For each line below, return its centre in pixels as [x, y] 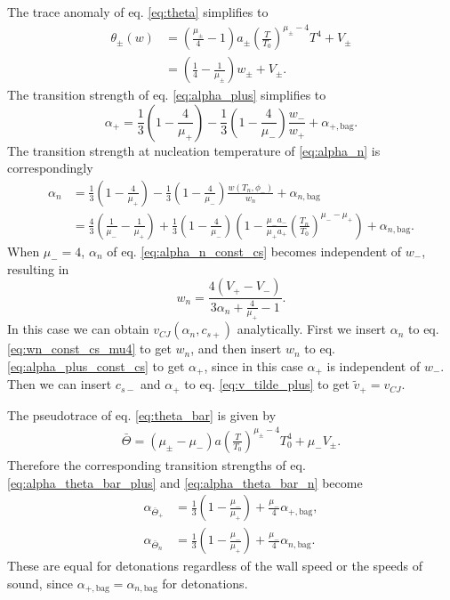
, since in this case [253, 365]
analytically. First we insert [312, 329]
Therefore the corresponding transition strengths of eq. [157, 464]
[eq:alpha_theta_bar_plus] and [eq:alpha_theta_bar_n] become [185, 482]
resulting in [38, 268]
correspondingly [50, 168]
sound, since [40, 583]
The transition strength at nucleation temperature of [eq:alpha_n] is [194, 150]
